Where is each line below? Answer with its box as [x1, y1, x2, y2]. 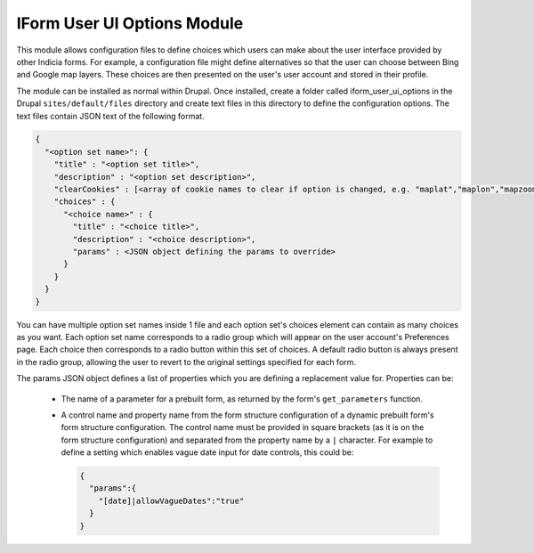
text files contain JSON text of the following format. [16, 110, 205, 121]
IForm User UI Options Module [16, 13, 244, 33]
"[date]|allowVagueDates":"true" [98, 495, 245, 506]
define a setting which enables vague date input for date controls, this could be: [61, 447, 354, 458]
